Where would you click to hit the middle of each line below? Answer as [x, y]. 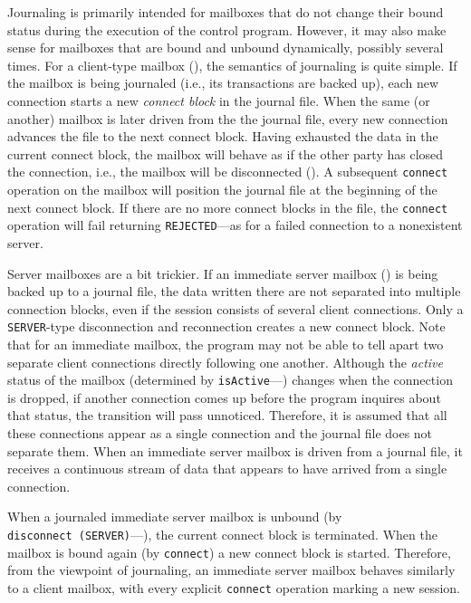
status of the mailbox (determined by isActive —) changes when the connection [230, 380]
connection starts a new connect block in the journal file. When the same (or [219, 100]
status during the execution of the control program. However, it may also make [227, 29]
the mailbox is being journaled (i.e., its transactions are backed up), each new [223, 83]
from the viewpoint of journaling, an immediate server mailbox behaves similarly [231, 570]
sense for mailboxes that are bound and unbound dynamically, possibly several [226, 48]
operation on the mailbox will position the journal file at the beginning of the [222, 189]
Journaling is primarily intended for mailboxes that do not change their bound [226, 12]
